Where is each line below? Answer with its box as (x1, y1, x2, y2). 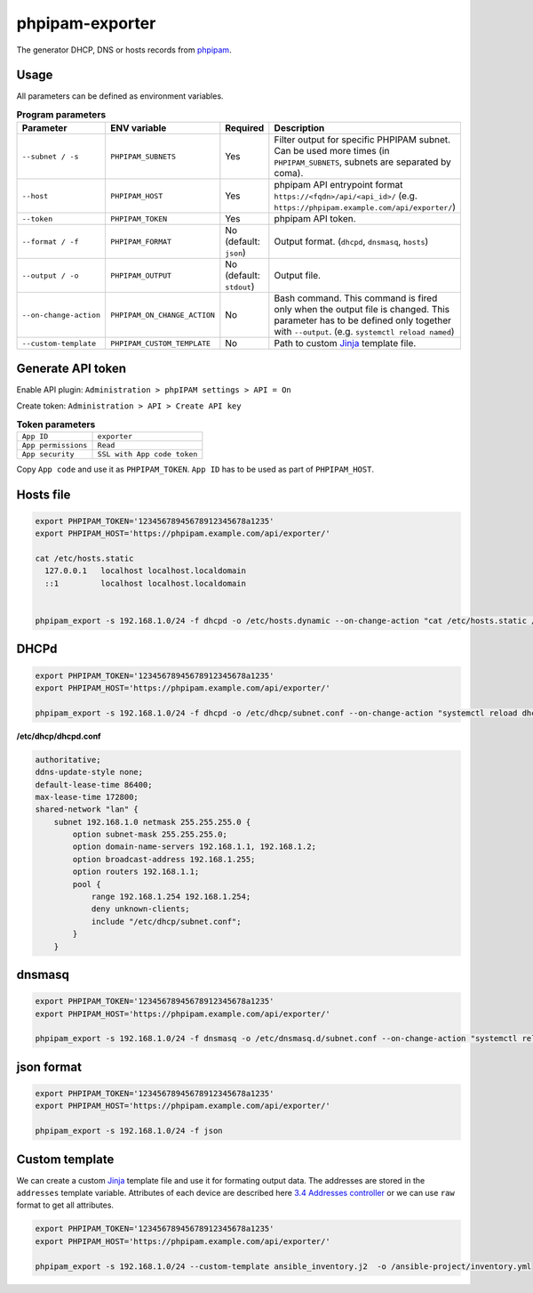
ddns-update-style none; (35, 767, 144, 778)
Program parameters (16, 109, 107, 121)
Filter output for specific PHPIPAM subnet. (274, 133, 451, 146)
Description (274, 122, 325, 134)
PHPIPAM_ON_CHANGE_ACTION (110, 310, 215, 319)
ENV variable (110, 122, 167, 134)
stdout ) (225, 280, 255, 293)
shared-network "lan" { (35, 804, 139, 814)
